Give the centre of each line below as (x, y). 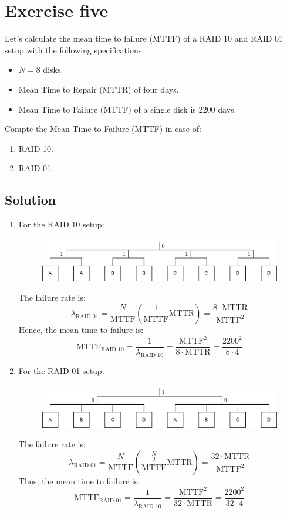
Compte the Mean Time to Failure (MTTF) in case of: (103, 129)
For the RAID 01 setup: (61, 370)
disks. (53, 69)
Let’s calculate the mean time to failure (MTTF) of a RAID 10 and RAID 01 (144, 38)
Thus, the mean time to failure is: (79, 480)
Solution (31, 200)
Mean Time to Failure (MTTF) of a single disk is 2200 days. (127, 109)
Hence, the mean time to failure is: (81, 329)
